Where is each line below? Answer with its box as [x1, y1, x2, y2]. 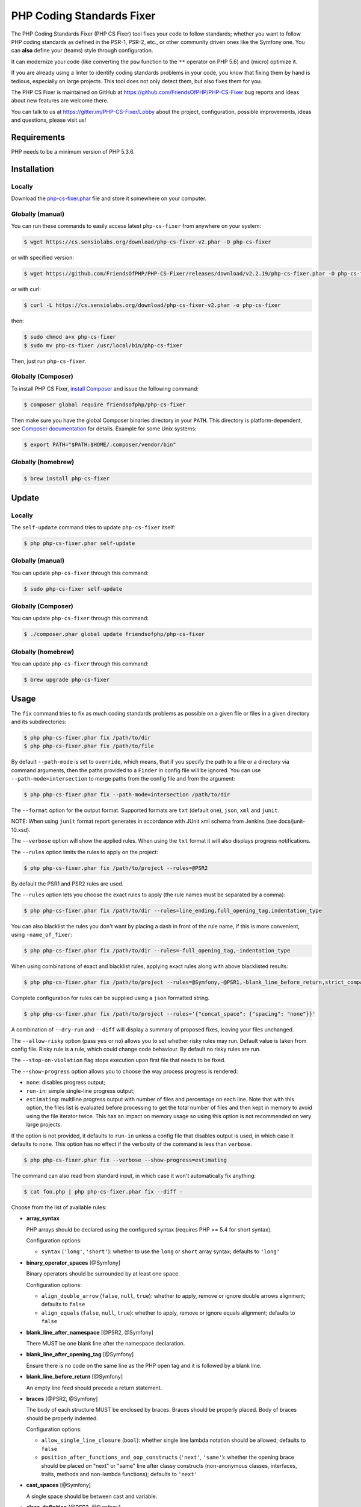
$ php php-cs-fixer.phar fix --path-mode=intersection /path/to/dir [23, 791, 230, 798]
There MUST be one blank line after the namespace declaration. [26, 1339, 185, 1347]
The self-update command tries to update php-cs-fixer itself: [11, 523, 176, 530]
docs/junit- [278, 817, 306, 825]
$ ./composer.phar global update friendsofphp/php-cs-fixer [23, 631, 205, 638]
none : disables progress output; [26, 1079, 105, 1086]
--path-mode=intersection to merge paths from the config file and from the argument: [11, 775, 236, 782]
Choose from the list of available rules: [11, 1203, 107, 1211]
